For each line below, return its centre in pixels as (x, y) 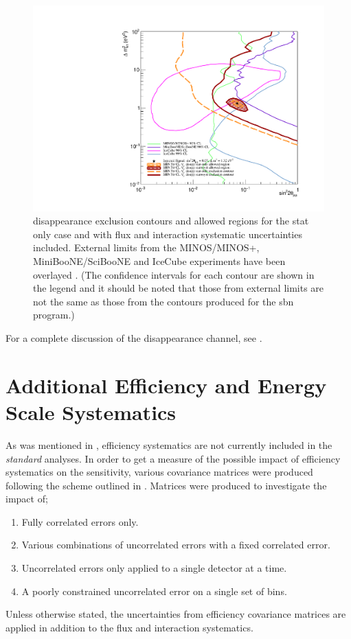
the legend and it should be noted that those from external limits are (179, 288)
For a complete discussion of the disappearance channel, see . (134, 338)
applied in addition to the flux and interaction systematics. (129, 627)
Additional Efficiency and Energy (166, 385)
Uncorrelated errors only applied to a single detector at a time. (154, 568)
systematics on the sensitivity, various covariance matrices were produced (159, 472)
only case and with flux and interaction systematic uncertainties (168, 234)
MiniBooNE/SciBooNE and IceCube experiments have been (159, 261)
